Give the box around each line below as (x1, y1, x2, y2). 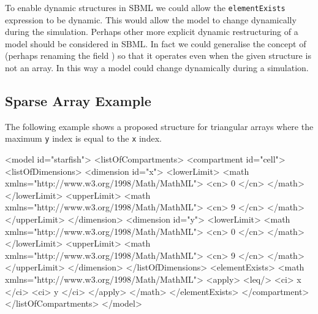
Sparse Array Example (5, 91, 151, 110)
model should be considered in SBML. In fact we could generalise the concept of (5, 37, 306, 50)
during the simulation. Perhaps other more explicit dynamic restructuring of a (5, 25, 298, 38)
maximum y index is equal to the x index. (5, 132, 162, 145)
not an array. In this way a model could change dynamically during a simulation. (5, 61, 309, 74)
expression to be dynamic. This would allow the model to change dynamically (5, 13, 297, 26)
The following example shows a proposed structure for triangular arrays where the (5, 120, 314, 132)
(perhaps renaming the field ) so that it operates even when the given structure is (5, 49, 311, 62)
